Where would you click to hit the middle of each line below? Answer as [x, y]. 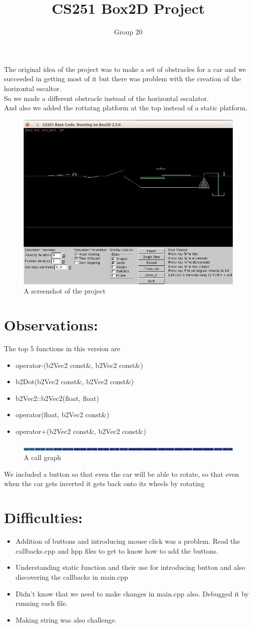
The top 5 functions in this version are [62, 348]
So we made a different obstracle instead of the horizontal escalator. [107, 98]
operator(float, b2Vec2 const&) [62, 414]
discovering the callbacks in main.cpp [72, 577]
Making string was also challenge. [66, 619]
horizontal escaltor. [33, 88]
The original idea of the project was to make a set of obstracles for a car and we [125, 69]
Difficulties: [43, 517]
